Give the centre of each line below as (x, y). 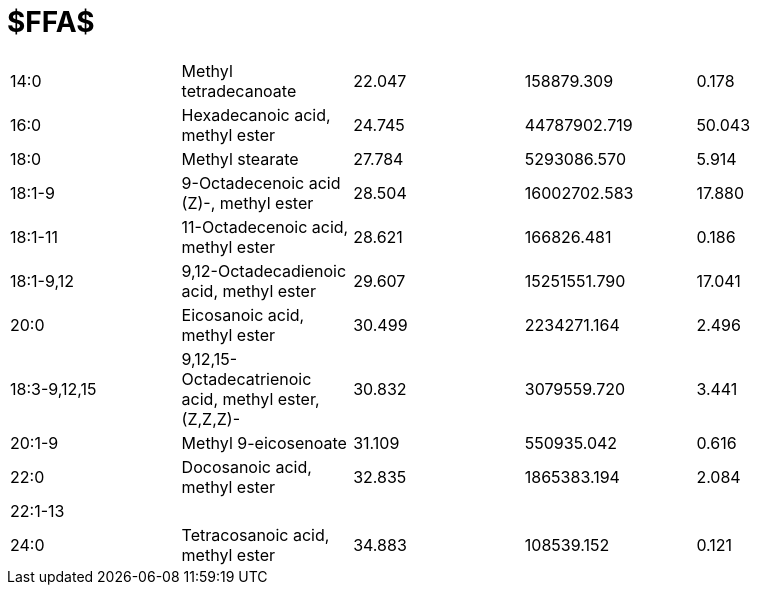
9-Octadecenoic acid (261, 182)
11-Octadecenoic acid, (265, 226)
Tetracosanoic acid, (255, 534)
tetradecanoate (239, 90)
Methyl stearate (240, 158)
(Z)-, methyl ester (247, 202)
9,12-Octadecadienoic (264, 270)
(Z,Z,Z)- (211, 418)
